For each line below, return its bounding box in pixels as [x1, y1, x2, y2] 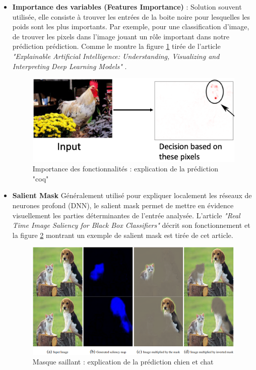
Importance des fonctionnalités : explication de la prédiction [32, 163, 218, 174]
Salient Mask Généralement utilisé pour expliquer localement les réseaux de [12, 190, 252, 201]
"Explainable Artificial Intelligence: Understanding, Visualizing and [12, 50, 220, 61]
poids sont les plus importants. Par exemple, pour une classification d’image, [12, 21, 249, 32]
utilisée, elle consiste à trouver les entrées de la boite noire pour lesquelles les [12, 11, 250, 22]
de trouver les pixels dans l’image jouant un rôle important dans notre [12, 31, 230, 41]
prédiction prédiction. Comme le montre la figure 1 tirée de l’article [12, 41, 221, 51]
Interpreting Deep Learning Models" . [12, 60, 127, 71]
